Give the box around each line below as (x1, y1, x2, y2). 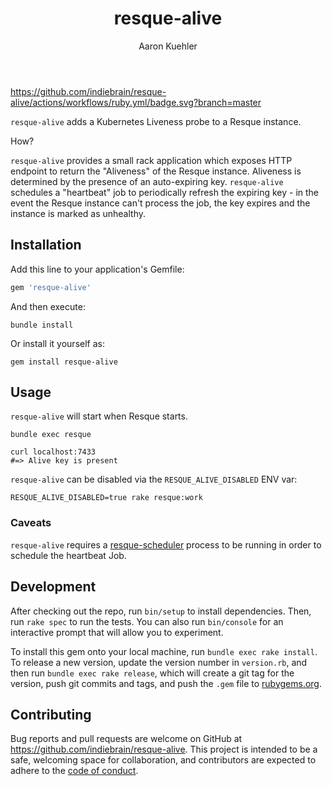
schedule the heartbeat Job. (10, 549, 127, 561)
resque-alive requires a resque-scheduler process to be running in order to (10, 538, 322, 551)
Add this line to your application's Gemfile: (10, 263, 185, 275)
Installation (10, 237, 82, 254)
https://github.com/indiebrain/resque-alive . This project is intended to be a (10, 743, 318, 756)
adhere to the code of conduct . (10, 765, 139, 777)
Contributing (10, 706, 92, 723)
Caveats (10, 516, 52, 530)
